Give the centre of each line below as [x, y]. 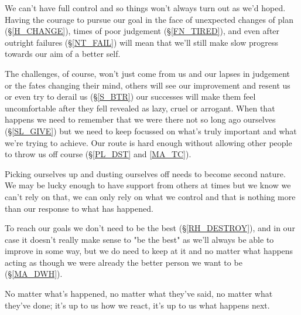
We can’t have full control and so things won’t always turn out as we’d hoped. [145, 8]
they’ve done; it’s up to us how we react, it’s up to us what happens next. [137, 305]
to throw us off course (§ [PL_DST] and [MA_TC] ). [98, 154]
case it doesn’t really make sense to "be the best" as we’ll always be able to [139, 239]
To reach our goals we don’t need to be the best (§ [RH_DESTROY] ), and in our [150, 228]
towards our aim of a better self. [63, 54]
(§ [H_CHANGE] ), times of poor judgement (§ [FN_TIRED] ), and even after [142, 31]
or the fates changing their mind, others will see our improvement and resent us [148, 85]
